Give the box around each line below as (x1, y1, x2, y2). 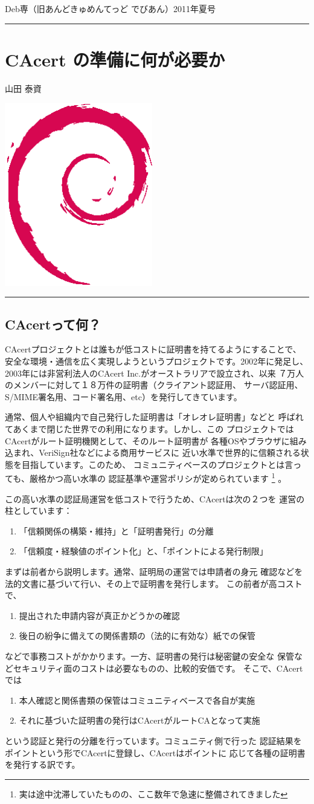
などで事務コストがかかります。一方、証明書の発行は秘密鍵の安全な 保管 (5, 650, 294, 662)
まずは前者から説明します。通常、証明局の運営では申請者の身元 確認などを (5, 565, 303, 578)
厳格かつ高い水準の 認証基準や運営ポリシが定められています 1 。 (29, 470, 287, 485)
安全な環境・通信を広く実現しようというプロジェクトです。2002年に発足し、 (5, 355, 309, 368)
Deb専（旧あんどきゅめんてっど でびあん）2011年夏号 (5, 2, 216, 15)
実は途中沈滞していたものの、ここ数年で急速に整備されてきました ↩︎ (19, 787, 288, 800)
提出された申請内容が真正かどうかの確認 (19, 609, 180, 621)
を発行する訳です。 (5, 758, 80, 771)
